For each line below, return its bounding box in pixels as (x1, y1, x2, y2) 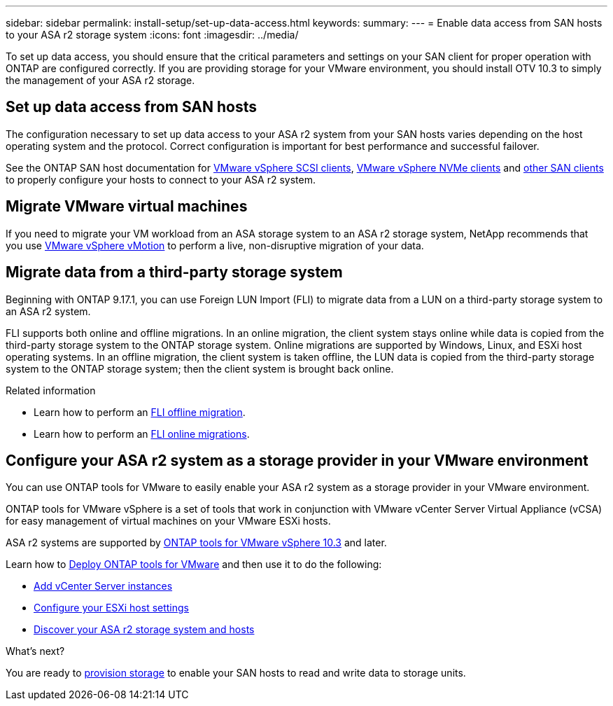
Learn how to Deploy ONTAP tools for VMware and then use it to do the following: (6, 558, 382, 571)
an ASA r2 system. (6, 305, 91, 317)
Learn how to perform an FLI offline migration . (34, 406, 246, 418)
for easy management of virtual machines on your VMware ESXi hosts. (6, 515, 331, 527)
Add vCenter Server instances (34, 580, 173, 593)
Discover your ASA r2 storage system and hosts (34, 623, 255, 636)
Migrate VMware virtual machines (6, 198, 248, 216)
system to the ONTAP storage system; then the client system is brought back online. (6, 362, 394, 375)
